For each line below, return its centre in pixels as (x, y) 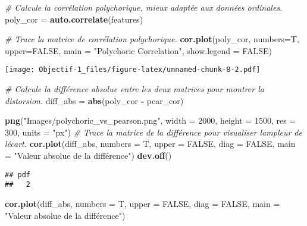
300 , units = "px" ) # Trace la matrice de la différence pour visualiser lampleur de (153, 132)
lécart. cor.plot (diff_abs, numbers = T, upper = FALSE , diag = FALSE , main (150, 144)
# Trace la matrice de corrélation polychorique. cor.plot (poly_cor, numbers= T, (152, 39)
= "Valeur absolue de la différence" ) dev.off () (88, 155)
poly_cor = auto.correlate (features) (74, 19)
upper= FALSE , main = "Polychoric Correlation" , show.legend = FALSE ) (138, 50)
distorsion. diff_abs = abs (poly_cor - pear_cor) (94, 100)
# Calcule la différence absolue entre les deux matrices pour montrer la (134, 89)
